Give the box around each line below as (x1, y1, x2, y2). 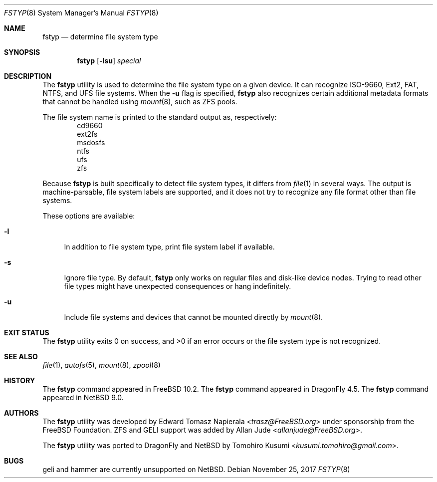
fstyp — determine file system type (42, 32, 158, 41)
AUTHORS (4, 409, 39, 417)
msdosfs (77, 138, 105, 147)
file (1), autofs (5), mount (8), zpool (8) (42, 361, 161, 369)
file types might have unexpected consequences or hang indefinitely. (64, 282, 291, 290)
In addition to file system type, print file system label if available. (64, 242, 275, 251)
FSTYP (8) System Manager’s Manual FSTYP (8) (4, 8, 159, 17)
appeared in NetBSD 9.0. (42, 393, 124, 402)
